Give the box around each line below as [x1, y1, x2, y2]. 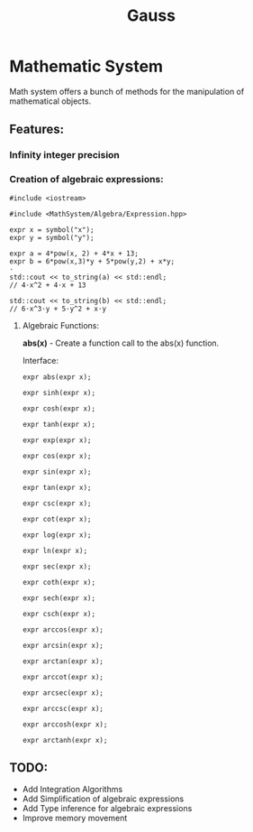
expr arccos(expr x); [22, 624, 104, 634]
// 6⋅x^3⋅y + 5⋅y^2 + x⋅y [9, 304, 106, 313]
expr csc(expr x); [22, 498, 92, 508]
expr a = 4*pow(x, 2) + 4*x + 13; [9, 249, 140, 258]
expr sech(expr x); [22, 593, 96, 603]
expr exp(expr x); [22, 435, 92, 445]
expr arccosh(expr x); [22, 719, 108, 729]
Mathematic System [9, 56, 164, 77]
